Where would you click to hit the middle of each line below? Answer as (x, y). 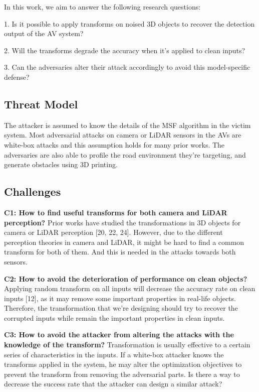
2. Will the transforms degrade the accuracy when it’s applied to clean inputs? (125, 50)
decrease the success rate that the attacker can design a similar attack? (113, 384)
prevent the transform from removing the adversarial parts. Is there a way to (122, 374)
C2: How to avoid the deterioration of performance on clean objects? (126, 278)
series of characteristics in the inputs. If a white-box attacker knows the (114, 354)
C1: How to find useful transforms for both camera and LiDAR (116, 212)
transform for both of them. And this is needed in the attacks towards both (120, 252)
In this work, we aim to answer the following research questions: (102, 7)
